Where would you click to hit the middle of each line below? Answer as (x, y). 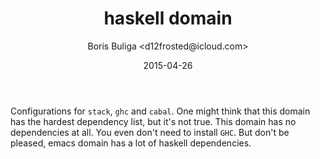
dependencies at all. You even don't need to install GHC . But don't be (150, 132)
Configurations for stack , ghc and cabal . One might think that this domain (160, 111)
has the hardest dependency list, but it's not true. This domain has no (153, 121)
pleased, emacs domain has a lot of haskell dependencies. (131, 143)
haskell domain (168, 18)
